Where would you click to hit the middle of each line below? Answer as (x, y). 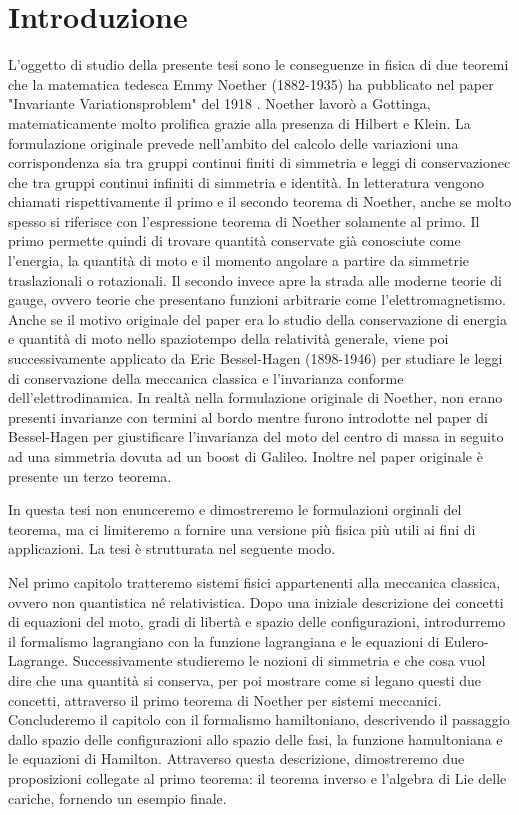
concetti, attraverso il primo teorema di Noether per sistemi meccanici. (225, 699)
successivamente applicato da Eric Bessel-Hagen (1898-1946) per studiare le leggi (255, 358)
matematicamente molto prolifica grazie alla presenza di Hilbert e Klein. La (239, 122)
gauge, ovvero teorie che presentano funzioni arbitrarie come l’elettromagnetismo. (257, 299)
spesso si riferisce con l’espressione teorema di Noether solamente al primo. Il (244, 220)
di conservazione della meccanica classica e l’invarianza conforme (206, 377)
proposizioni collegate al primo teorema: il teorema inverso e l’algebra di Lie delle (257, 777)
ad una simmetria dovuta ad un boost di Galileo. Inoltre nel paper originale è (245, 456)
